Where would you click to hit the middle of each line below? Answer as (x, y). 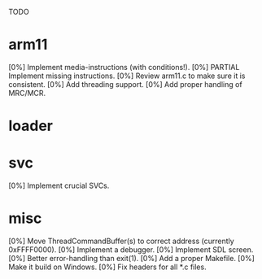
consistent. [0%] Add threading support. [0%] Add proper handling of (125, 84)
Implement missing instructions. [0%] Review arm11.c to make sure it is (127, 76)
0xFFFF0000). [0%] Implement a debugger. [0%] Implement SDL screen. (131, 250)
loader (31, 126)
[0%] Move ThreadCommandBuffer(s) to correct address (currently (121, 241)
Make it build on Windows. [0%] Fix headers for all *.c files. (107, 267)
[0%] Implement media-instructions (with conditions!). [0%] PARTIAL (124, 67)
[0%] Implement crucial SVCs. (59, 185)
